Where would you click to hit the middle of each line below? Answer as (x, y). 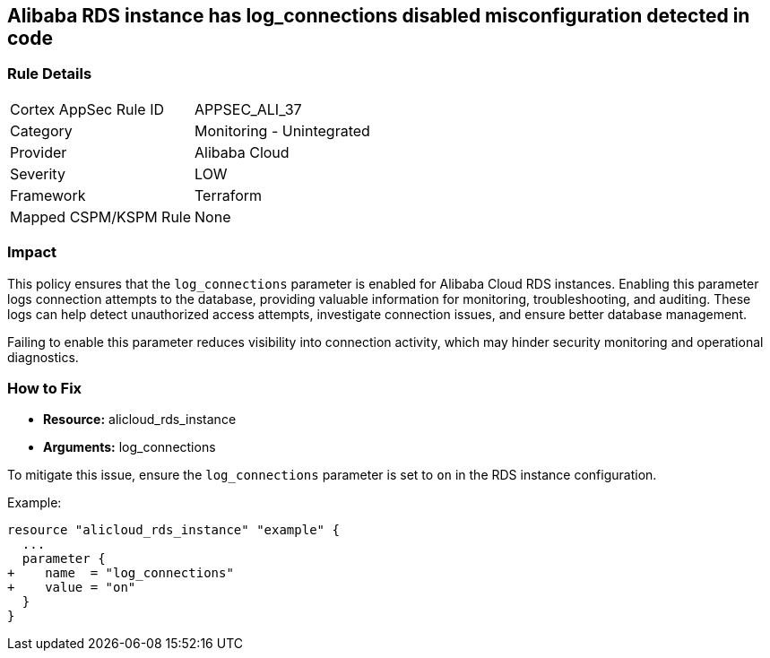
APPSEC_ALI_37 (248, 109)
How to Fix (45, 388)
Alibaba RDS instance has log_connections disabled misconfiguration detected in (379, 16)
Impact (32, 252)
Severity (38, 173)
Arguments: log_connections (130, 447)
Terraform (229, 195)
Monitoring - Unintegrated (282, 130)
